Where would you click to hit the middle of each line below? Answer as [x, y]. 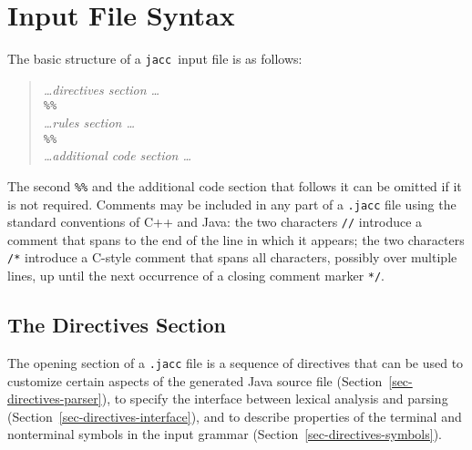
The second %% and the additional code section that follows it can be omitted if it [235, 185]
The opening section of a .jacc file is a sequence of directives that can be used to [236, 362]
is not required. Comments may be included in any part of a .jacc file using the [232, 204]
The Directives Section [117, 325]
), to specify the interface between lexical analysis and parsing [275, 399]
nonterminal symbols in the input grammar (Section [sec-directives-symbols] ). [225, 434]
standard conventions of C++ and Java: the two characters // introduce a [215, 222]
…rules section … [89, 123]
